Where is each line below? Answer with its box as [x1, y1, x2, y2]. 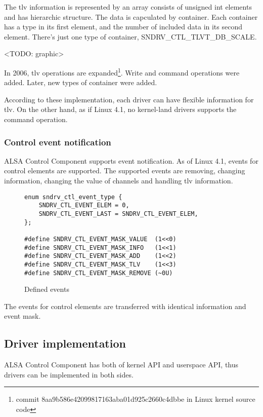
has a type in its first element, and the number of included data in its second [4, 21, 243, 32]
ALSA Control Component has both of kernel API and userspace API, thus [4, 359, 239, 370]
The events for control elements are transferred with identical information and [4, 300, 246, 311]
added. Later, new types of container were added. [4, 77, 157, 88]
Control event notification [4, 135, 111, 148]
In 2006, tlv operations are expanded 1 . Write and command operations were [4, 65, 240, 78]
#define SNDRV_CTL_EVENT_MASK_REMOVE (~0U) [24, 269, 173, 277]
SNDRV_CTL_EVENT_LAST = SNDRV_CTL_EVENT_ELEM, [38, 210, 198, 217]
